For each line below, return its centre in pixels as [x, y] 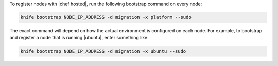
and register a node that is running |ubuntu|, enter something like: [79, 38]
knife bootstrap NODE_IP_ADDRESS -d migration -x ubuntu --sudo [103, 51]
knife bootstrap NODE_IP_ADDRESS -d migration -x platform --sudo [106, 17]
